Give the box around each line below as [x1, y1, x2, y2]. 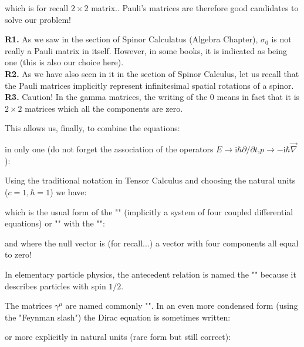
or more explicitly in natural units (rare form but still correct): [5, 331, 231, 343]
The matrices [5, 299, 52, 312]
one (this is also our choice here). [5, 56, 124, 68]
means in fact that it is [217, 91, 300, 103]
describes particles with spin [5, 279, 106, 292]
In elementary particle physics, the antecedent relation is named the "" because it [5, 268, 296, 280]
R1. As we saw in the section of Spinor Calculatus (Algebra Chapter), [5, 33, 258, 45]
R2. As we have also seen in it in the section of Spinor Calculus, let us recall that [5, 67, 299, 79]
